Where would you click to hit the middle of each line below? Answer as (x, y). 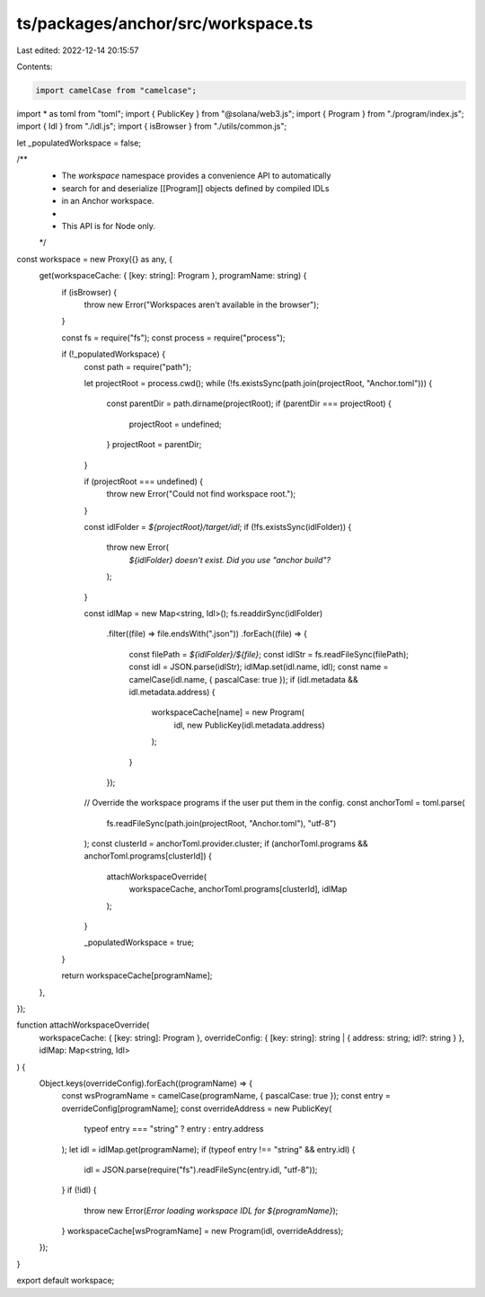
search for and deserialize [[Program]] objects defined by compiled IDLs (195, 188)
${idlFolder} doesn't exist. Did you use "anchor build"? (230, 560)
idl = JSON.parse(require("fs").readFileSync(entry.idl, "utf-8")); (201, 1169)
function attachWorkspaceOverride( (83, 1025)
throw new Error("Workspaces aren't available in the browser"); (201, 304)
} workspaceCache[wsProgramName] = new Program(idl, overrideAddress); (203, 1231)
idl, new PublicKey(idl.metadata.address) (249, 725)
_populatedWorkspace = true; (139, 942)
